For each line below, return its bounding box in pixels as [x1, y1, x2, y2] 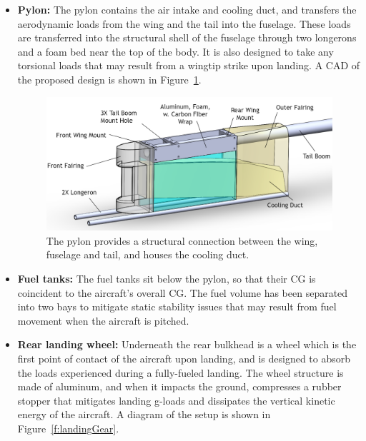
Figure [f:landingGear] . [17, 420, 119, 435]
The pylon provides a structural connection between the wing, [46, 233, 318, 248]
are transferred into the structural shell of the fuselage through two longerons [17, 30, 357, 45]
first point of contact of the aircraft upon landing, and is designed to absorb [17, 350, 351, 365]
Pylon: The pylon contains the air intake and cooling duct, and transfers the [17, 2, 357, 16]
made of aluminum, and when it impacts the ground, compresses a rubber [17, 379, 342, 394]
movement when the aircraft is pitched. [17, 313, 189, 328]
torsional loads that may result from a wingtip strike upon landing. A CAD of [17, 58, 360, 73]
